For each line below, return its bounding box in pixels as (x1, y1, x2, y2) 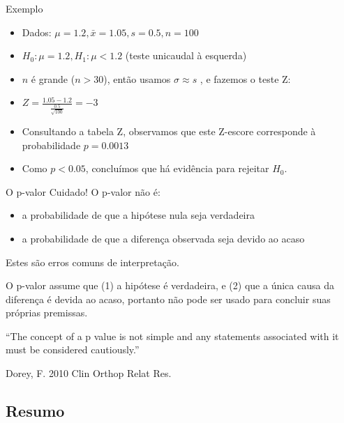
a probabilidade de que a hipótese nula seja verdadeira (22, 208, 255, 222)
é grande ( (31, 71, 75, 86)
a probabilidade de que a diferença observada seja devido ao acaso (22, 231, 305, 245)
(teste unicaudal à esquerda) (125, 48, 247, 63)
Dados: (22, 24, 52, 39)
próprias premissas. (6, 305, 88, 320)
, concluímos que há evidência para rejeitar (85, 161, 269, 176)
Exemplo (6, 1, 43, 15)
